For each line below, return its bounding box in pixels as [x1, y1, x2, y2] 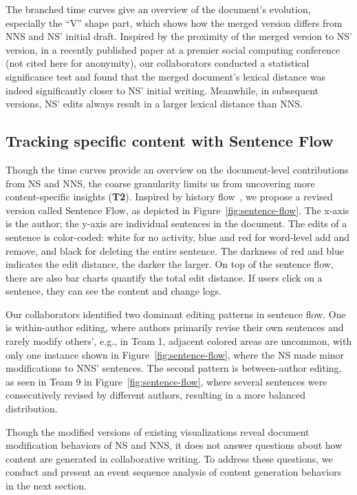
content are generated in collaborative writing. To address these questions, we [6, 451, 333, 465]
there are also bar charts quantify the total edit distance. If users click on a [6, 270, 323, 284]
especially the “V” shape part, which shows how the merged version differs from [6, 15, 343, 30]
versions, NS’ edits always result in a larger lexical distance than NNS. [6, 96, 303, 111]
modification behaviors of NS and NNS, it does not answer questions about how [6, 438, 343, 452]
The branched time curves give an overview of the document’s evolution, [6, 2, 311, 16]
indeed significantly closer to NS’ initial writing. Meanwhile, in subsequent [6, 83, 319, 97]
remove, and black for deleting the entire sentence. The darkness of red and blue [6, 243, 344, 257]
